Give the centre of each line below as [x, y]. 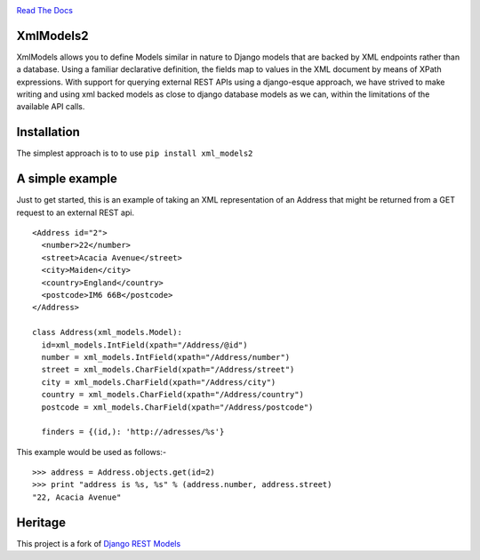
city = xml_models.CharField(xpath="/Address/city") [159, 382]
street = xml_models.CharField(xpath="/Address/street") [168, 370]
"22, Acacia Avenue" [77, 497]
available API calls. [51, 107]
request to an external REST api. [76, 212]
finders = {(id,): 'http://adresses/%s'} [133, 432]
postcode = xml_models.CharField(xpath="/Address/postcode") [177, 407]
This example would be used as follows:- [92, 452]
